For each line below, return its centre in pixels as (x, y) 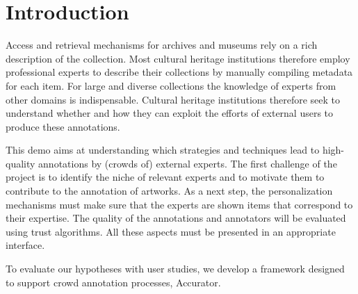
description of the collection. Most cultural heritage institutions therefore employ (178, 58)
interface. (25, 245)
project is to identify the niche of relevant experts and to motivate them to (165, 177)
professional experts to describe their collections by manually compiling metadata (179, 72)
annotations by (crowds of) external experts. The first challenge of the (188, 163)
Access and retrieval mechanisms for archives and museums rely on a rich (162, 45)
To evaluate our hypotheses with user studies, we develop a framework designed (175, 269)
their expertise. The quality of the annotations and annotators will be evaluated (176, 218)
